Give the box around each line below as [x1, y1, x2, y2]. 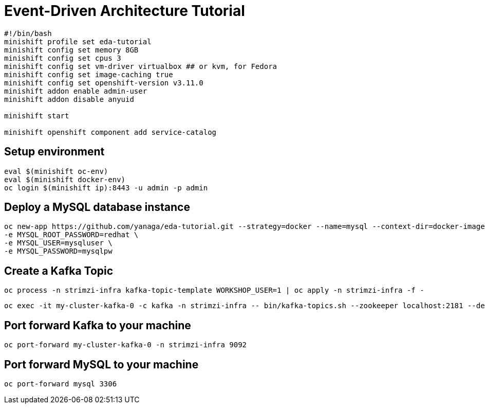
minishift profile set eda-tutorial [4, 37, 152, 46]
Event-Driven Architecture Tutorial [4, 2, 245, 20]
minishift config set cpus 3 [4, 54, 121, 62]
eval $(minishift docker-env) [4, 175, 126, 184]
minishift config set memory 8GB [4, 45, 139, 54]
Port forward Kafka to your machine [4, 318, 191, 332]
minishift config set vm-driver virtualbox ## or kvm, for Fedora [4, 62, 277, 70]
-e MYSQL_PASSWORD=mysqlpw [4, 247, 113, 256]
